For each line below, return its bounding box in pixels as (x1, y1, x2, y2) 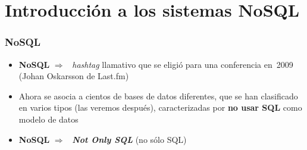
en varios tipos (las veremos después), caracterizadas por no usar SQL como (18, 101, 302, 114)
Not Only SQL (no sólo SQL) (72, 133, 187, 145)
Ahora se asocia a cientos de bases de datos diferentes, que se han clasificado (18, 89, 298, 102)
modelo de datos (18, 112, 79, 125)
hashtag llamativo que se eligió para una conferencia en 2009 (72, 58, 293, 70)
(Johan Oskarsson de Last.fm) (18, 70, 129, 82)
